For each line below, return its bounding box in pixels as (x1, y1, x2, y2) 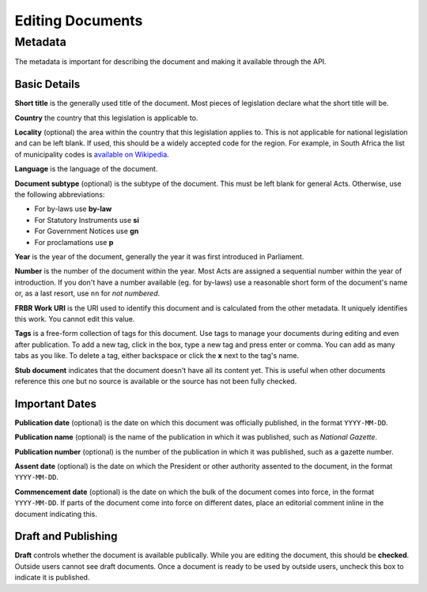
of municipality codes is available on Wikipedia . (14, 149, 169, 159)
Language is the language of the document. (14, 164, 158, 174)
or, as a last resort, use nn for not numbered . (14, 288, 161, 298)
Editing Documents (14, 12, 143, 29)
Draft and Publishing (14, 530, 118, 543)
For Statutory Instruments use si (34, 215, 140, 224)
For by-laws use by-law (34, 204, 112, 213)
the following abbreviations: (14, 190, 105, 199)
